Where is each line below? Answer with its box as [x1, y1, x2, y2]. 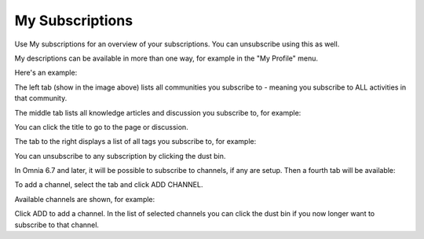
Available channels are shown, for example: [14, 194, 155, 204]
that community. [14, 94, 68, 103]
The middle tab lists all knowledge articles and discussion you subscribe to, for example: [14, 108, 302, 117]
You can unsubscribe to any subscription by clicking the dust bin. [14, 151, 226, 160]
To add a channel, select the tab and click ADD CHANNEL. [14, 180, 203, 189]
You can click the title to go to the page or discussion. [14, 122, 188, 131]
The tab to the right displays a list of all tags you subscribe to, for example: [14, 137, 257, 146]
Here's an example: [14, 68, 78, 78]
